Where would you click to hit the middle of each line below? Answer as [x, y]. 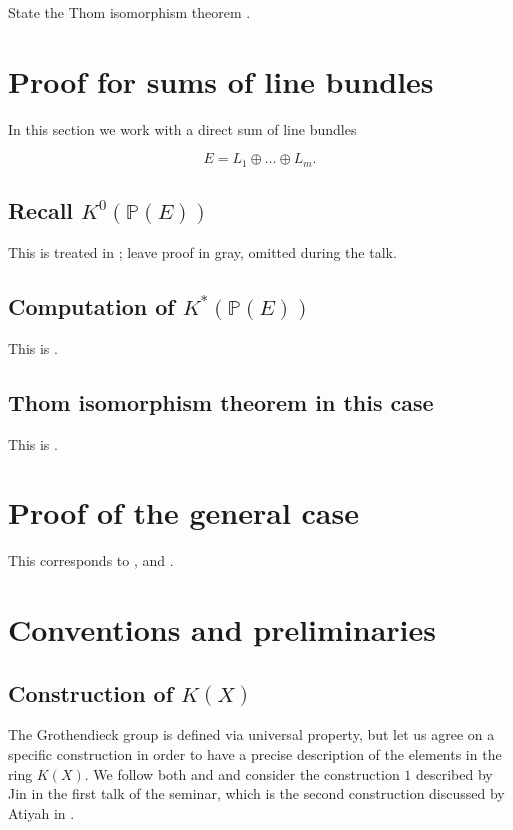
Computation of [91, 305]
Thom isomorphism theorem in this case [221, 401]
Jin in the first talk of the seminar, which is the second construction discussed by [256, 793]
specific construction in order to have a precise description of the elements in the [255, 754]
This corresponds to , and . [91, 560]
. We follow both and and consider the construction [242, 773]
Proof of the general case [183, 512]
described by [454, 773]
